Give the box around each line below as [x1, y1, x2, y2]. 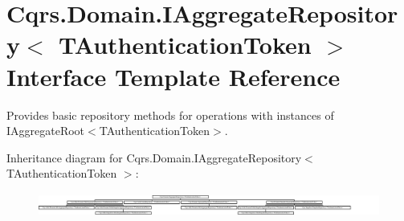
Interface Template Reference [6, 59, 341, 92]
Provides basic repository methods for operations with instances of [6, 106, 334, 123]
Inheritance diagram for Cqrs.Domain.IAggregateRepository [6, 149, 302, 166]
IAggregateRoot [6, 122, 85, 139]
